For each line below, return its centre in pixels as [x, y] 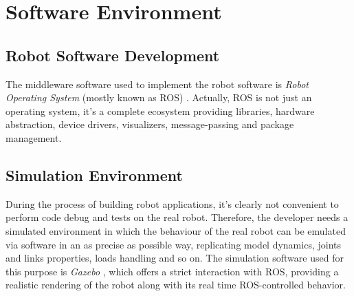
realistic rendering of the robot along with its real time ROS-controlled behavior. [176, 285]
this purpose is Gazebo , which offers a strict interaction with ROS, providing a [172, 271]
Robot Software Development [113, 55]
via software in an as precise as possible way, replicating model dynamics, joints [173, 244]
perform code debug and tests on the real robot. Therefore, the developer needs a [177, 217]
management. [34, 137]
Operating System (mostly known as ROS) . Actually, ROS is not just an [159, 97]
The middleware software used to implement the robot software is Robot [157, 84]
